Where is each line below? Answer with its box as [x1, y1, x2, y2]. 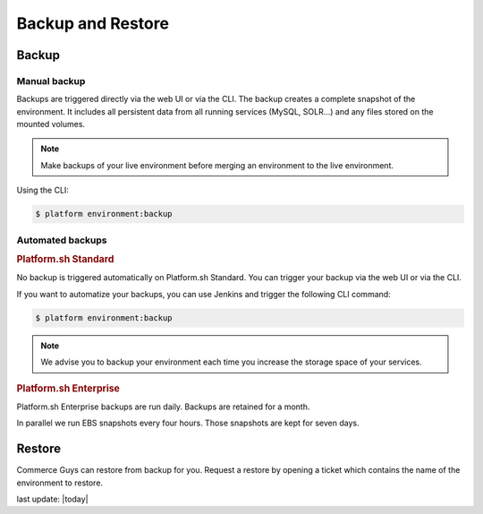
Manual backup [16, 74, 86, 87]
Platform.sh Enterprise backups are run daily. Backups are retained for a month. [16, 401, 310, 412]
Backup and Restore [16, 13, 170, 33]
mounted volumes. [16, 119, 85, 130]
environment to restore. [16, 477, 103, 488]
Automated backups [16, 234, 107, 246]
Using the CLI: [16, 184, 69, 196]
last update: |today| [16, 493, 89, 504]
